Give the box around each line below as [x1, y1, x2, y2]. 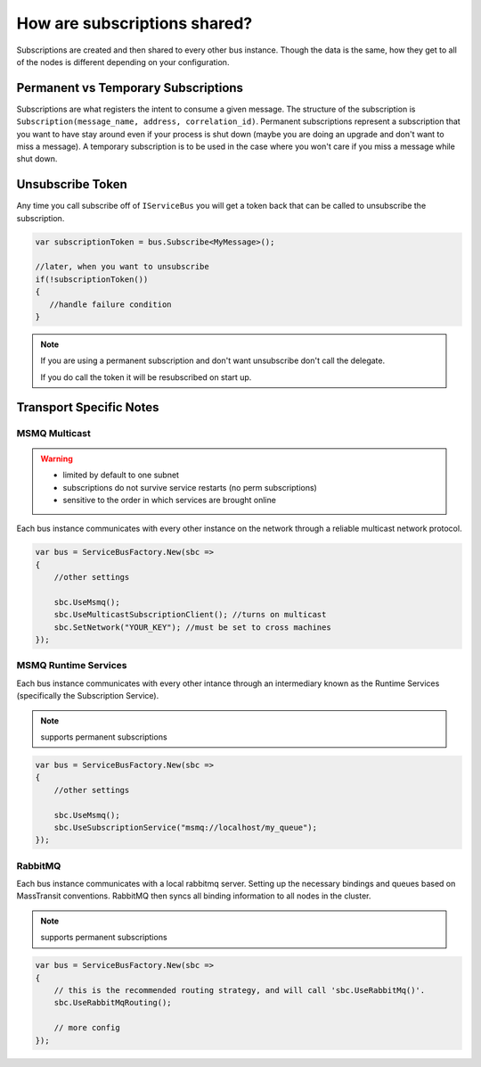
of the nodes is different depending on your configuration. [16, 56, 230, 67]
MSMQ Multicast [16, 426, 91, 439]
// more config [53, 1022, 120, 1033]
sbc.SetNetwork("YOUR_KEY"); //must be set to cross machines [53, 622, 331, 633]
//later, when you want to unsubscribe [35, 261, 209, 272]
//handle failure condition [49, 299, 173, 310]
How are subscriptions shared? [16, 13, 253, 33]
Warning [40, 453, 73, 464]
